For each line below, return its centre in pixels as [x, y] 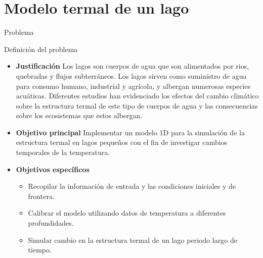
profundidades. [51, 223]
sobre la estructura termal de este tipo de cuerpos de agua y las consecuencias [137, 105]
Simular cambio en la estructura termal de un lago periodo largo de [133, 240]
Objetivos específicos [53, 169]
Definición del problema [41, 49]
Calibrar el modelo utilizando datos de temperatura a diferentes [127, 213]
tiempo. [40, 250]
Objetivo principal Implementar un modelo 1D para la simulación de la [130, 132]
